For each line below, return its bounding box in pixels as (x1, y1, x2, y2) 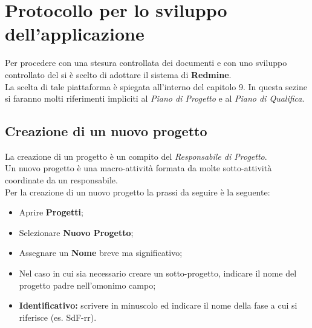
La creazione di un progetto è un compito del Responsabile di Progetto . (5, 149, 267, 162)
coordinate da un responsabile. (5, 174, 118, 186)
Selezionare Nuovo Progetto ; (19, 226, 134, 238)
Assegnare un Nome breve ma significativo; (19, 246, 183, 259)
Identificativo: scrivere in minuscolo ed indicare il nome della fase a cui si (19, 299, 297, 312)
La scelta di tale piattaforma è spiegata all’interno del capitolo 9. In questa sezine (5, 80, 307, 93)
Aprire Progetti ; (19, 206, 83, 218)
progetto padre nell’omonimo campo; (19, 278, 156, 291)
